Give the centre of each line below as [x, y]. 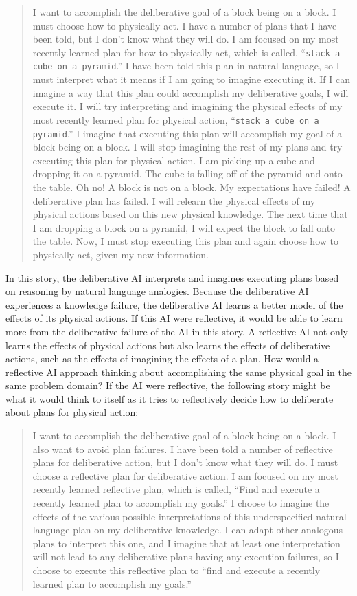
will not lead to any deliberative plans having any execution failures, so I [186, 556]
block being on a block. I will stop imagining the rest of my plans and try [187, 147]
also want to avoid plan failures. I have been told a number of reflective [183, 449]
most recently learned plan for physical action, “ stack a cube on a [176, 119]
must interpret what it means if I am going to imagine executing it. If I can [191, 79]
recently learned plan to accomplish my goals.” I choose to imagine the [181, 503]
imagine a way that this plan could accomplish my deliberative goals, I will [191, 92]
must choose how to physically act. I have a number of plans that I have [185, 25]
